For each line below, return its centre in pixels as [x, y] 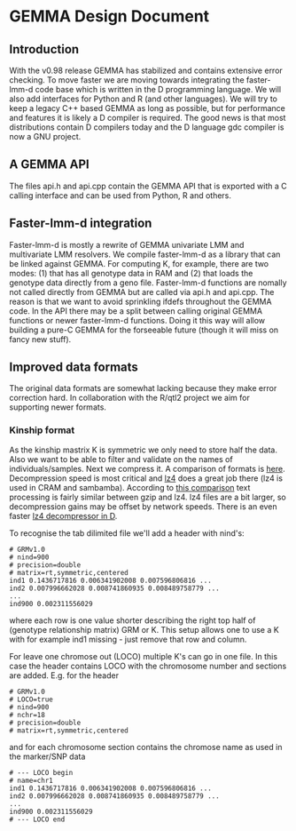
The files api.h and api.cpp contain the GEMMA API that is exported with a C [148, 186]
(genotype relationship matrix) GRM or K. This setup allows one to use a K [144, 629]
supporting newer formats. [58, 407]
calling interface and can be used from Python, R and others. [121, 195]
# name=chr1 [31, 780]
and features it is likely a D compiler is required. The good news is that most [148, 118]
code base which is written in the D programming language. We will [158, 89]
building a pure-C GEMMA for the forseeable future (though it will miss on [144, 330]
